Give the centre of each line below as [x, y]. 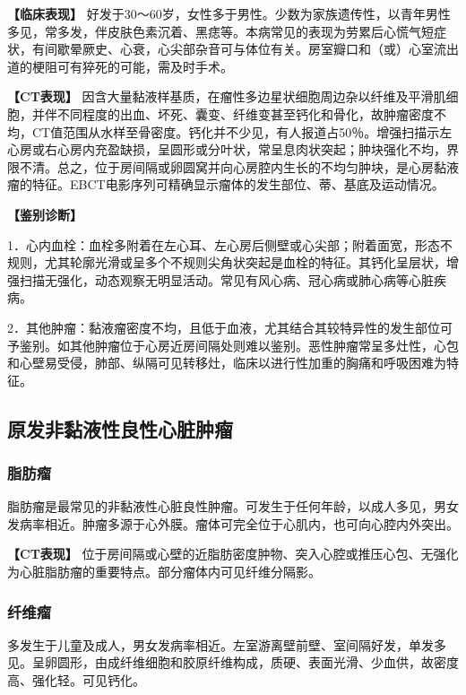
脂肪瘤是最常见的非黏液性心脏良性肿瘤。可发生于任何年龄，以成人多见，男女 [233, 506]
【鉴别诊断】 [45, 214]
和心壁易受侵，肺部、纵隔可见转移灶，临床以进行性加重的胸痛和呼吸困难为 [227, 363]
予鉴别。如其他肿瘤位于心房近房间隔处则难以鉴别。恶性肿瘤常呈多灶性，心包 [233, 345]
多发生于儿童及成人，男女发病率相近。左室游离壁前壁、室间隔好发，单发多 [227, 644]
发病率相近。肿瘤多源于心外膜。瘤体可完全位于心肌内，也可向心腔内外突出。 [233, 523]
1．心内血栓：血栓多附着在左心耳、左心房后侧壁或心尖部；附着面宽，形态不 [230, 244]
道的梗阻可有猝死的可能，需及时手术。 [120, 66]
